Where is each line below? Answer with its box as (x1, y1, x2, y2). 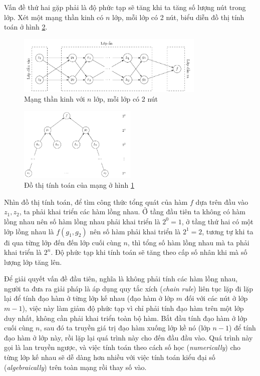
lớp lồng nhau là (4, 226, 54, 236)
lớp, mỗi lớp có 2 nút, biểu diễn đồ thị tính (112, 12, 244, 22)
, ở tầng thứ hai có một (181, 216, 253, 226)
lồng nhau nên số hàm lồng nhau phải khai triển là (4, 216, 160, 226)
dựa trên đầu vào (195, 196, 248, 207)
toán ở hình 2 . (4, 22, 48, 32)
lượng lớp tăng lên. (4, 256, 62, 267)
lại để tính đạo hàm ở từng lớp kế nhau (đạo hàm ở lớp (4, 293, 174, 303)
